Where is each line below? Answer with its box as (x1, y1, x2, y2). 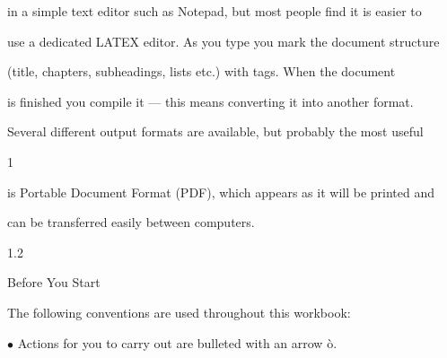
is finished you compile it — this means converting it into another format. (7, 92, 414, 110)
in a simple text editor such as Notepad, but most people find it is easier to (7, 2, 422, 20)
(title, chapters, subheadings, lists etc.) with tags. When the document (7, 62, 396, 81)
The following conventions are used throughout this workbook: (7, 302, 351, 321)
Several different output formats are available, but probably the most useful (7, 122, 424, 141)
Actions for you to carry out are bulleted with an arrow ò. (17, 333, 337, 352)
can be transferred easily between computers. (7, 213, 255, 231)
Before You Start (7, 273, 101, 292)
